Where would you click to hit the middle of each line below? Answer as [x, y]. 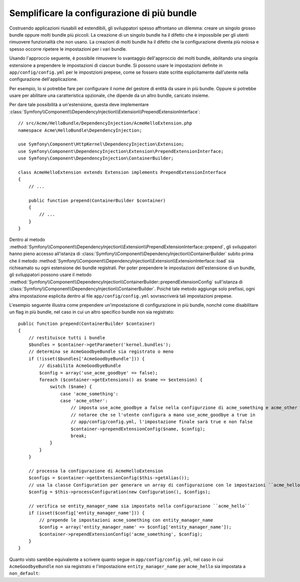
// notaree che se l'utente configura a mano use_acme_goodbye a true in [163, 415]
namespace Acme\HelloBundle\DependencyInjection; [80, 130]
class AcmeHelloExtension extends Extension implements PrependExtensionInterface [122, 172]
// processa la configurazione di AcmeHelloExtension [96, 471]
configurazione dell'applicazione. [43, 79]
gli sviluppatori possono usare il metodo [50, 275]
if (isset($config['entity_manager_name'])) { [86, 513]
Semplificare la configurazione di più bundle [103, 13]
